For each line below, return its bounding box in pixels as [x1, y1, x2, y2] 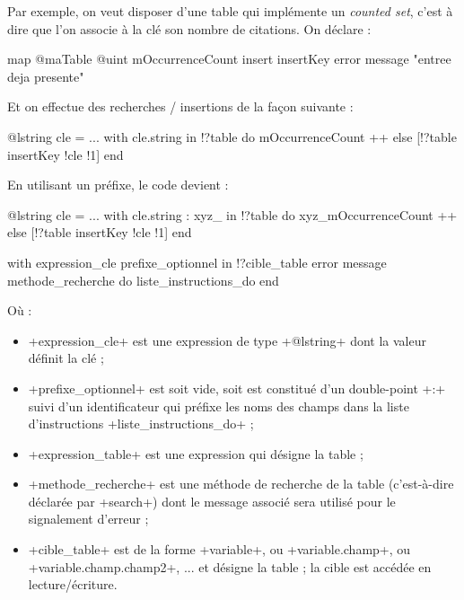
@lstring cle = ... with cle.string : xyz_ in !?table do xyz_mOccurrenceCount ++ [7, 205, 458, 224]
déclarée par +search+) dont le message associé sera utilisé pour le [28, 491, 396, 510]
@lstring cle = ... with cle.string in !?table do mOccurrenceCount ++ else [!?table [7, 127, 457, 146]
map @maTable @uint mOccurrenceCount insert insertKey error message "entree [7, 49, 451, 68]
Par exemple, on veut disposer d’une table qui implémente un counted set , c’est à [7, 2, 453, 20]
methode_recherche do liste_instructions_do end [7, 270, 279, 289]
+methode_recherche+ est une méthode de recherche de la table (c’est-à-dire [28, 474, 454, 493]
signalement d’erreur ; [28, 509, 149, 528]
